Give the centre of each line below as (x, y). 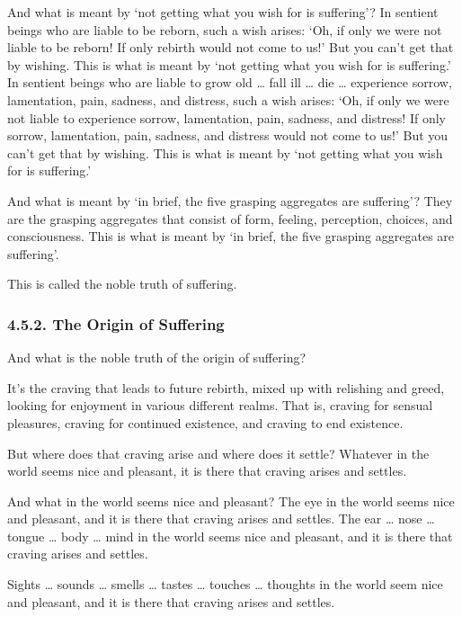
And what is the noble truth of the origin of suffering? (157, 358)
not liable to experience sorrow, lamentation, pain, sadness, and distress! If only (227, 117)
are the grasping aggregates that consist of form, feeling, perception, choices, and (230, 218)
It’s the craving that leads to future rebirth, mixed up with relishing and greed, (226, 387)
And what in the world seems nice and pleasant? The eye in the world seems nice (231, 501)
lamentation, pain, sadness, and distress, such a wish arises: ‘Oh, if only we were (228, 99)
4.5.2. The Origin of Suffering (116, 323)
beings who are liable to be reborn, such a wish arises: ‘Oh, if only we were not (225, 29)
